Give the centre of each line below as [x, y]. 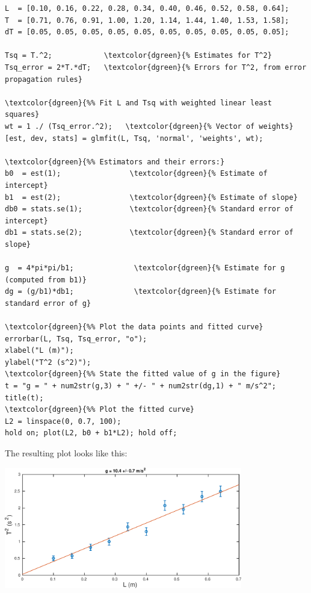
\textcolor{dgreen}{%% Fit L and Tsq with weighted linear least [138, 103]
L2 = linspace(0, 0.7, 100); [63, 421]
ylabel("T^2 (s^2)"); [48, 362]
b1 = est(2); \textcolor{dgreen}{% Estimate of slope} [151, 197]
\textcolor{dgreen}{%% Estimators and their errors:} [115, 162]
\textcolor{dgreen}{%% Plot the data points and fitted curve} [134, 327]
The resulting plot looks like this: [66, 452]
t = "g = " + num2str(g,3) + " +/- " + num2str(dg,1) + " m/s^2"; [141, 386]
